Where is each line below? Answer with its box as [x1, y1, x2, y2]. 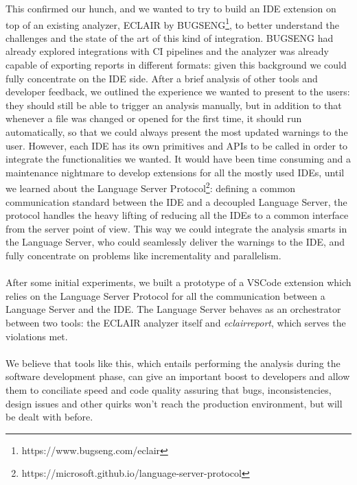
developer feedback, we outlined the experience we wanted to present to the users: [5, 84, 350, 99]
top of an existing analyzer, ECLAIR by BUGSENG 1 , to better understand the [5, 15, 340, 32]
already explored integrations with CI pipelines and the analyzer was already [5, 44, 330, 58]
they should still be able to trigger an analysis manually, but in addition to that [5, 97, 342, 112]
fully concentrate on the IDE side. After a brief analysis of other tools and [5, 71, 318, 85]
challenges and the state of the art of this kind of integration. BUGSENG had [5, 30, 334, 45]
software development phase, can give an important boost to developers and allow [5, 369, 350, 383]
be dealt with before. [5, 410, 93, 424]
